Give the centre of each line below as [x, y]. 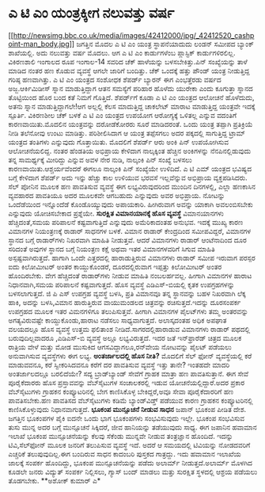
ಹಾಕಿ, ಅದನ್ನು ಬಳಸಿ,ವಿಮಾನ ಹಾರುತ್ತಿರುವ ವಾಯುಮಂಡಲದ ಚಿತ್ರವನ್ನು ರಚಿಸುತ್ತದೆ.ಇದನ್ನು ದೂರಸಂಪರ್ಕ [125, 302]
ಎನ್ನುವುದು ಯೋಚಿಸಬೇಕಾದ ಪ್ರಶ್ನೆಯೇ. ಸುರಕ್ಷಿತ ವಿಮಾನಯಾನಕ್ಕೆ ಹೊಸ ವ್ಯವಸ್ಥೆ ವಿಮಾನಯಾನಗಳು [116, 213]
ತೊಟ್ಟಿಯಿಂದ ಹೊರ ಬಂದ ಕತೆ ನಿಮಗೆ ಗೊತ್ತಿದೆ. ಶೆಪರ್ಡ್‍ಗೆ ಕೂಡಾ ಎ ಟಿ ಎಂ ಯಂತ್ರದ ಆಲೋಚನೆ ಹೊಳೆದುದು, [131, 97]
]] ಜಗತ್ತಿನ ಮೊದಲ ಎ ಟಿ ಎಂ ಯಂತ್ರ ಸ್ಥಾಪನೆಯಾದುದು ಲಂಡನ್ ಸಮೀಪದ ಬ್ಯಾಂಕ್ [162, 44]
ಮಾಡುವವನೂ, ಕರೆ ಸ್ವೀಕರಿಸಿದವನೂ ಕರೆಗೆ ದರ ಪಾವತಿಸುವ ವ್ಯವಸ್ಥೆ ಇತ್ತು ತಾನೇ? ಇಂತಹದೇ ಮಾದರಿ [119, 364]
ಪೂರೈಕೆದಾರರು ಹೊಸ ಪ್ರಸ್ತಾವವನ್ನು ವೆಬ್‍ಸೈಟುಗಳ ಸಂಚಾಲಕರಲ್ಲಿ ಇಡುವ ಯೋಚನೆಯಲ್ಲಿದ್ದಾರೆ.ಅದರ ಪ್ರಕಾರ [127, 382]
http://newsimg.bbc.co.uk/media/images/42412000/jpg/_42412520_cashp [134, 35]
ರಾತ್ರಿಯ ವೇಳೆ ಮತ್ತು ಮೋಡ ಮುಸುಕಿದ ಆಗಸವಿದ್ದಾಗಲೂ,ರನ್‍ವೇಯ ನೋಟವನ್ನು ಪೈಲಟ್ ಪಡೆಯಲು [120, 347]
